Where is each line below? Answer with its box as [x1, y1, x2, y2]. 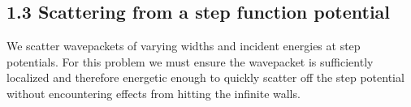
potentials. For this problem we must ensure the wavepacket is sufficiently [6, 53, 374, 70]
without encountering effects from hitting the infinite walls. [6, 84, 301, 101]
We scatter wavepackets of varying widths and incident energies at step [6, 37, 361, 54]
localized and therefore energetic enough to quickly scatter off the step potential [6, 69, 405, 86]
